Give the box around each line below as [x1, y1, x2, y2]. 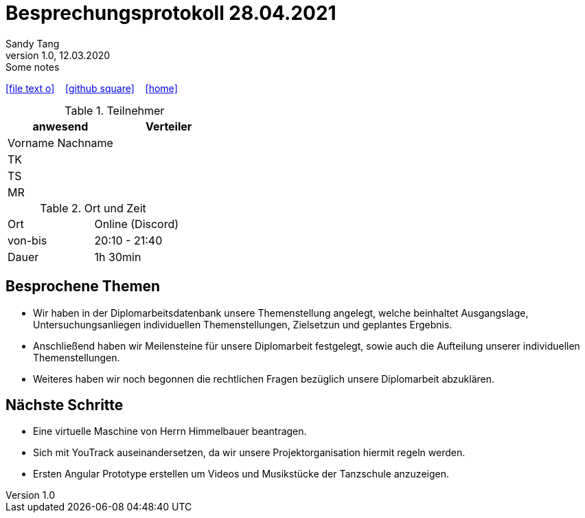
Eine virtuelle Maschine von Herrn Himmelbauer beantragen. [33, 425, 307, 438]
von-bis [8, 233, 47, 247]
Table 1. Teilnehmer [65, 103, 165, 117]
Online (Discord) [94, 216, 179, 231]
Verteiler [146, 119, 192, 133]
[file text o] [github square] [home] [5, 82, 178, 94]
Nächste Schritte [5, 396, 124, 414]
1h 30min [94, 249, 141, 264]
